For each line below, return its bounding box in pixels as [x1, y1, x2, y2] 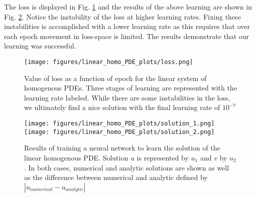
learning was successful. [4, 40, 76, 51]
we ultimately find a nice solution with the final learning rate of [24, 102, 220, 112]
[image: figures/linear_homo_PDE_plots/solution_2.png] [24, 128, 215, 135]
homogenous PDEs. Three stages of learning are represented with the [24, 82, 237, 93]
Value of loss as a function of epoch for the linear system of [24, 72, 207, 83]
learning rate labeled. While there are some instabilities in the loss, [24, 92, 230, 102]
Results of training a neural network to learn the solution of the [24, 142, 220, 153]
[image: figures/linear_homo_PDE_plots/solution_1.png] [24, 120, 215, 127]
